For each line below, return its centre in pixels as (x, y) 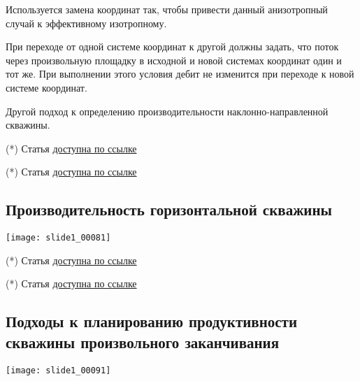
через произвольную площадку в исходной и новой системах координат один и (174, 60)
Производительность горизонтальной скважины (169, 209)
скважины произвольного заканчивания (143, 342)
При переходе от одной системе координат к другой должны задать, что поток (172, 46)
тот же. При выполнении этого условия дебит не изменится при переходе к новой (180, 74)
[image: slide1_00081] (58, 238)
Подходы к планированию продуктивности (152, 321)
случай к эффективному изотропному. (86, 23)
